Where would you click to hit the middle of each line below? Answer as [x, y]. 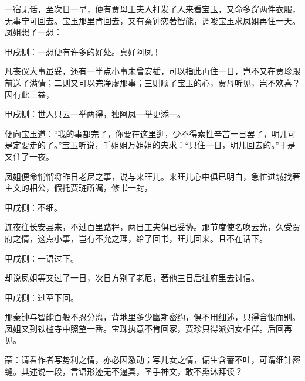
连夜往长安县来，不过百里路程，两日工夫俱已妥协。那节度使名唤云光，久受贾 [152, 227]
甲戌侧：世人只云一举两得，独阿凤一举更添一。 [95, 114]
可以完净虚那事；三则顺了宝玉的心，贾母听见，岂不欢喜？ [189, 82]
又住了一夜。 [29, 156]
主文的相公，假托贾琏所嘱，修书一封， [79, 188]
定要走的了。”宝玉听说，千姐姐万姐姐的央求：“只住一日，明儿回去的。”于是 [154, 145]
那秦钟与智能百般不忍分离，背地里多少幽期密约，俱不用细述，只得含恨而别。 [152, 317]
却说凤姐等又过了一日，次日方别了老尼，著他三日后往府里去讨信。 [132, 278]
